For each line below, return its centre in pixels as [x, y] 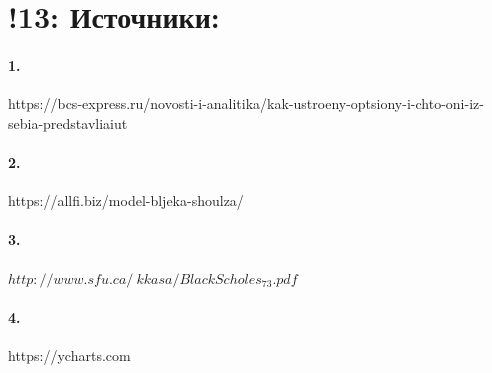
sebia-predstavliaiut [68, 122]
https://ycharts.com [69, 354]
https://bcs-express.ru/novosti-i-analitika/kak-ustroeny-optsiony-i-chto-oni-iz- [246, 103]
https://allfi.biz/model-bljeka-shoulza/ [126, 200]
